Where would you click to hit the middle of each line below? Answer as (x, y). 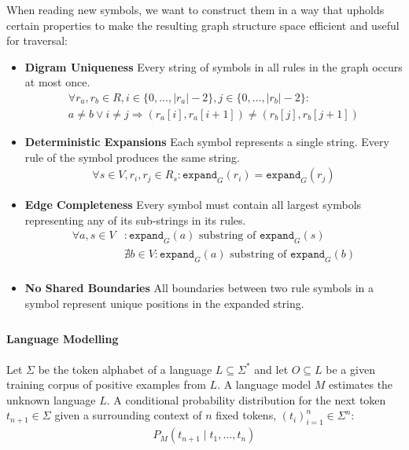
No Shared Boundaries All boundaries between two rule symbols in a (199, 288)
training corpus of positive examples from (106, 384)
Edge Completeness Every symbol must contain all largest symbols (193, 205)
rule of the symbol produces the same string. (132, 157)
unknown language (51, 399)
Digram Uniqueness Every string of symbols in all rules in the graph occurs (214, 66)
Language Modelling (63, 339)
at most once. (57, 82)
